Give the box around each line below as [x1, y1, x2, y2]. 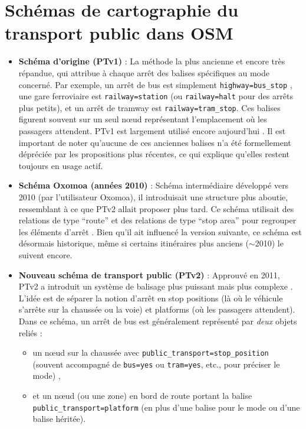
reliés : [18, 326, 42, 339]
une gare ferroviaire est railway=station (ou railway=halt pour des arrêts [18, 90, 294, 102]
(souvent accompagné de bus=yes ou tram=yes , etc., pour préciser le [32, 357, 280, 370]
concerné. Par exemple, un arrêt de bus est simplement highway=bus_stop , [18, 78, 292, 90]
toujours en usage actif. [18, 159, 103, 171]
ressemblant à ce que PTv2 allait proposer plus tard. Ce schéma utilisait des [18, 202, 294, 214]
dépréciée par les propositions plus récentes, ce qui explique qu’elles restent [18, 148, 289, 160]
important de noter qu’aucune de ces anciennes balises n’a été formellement [18, 136, 291, 148]
